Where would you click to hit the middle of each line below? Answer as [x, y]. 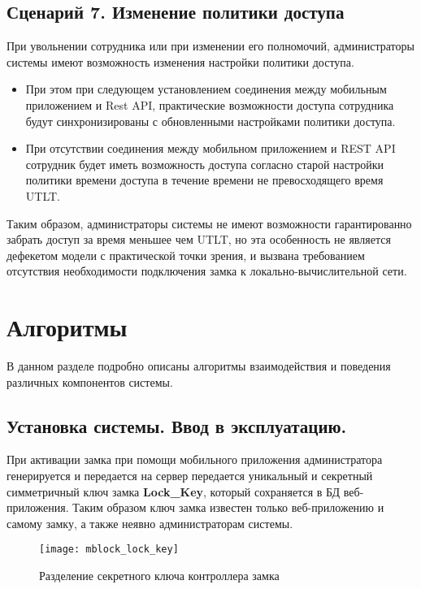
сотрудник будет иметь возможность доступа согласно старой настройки [205, 164]
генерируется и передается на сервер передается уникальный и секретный [190, 476]
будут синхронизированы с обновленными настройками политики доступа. [210, 121]
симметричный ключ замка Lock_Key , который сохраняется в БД [174, 491]
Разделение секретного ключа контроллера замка [159, 576]
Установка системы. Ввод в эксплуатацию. [177, 425]
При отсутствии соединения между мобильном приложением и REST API [210, 148]
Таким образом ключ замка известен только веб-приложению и [228, 507]
